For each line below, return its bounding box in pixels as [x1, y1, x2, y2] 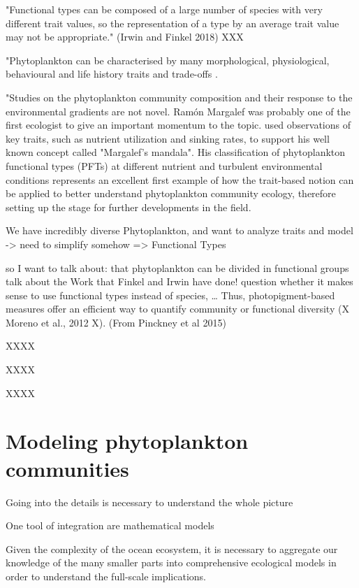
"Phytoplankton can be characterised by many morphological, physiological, [6, 52, 330, 67]
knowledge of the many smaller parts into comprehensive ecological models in [6, 555, 337, 570]
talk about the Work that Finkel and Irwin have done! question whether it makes [6, 274, 353, 289]
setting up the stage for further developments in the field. [6, 199, 251, 214]
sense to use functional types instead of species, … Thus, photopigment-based [6, 287, 335, 302]
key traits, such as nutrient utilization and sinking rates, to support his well [6, 131, 330, 145]
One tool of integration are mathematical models [6, 518, 214, 533]
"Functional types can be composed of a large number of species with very [6, 2, 323, 16]
